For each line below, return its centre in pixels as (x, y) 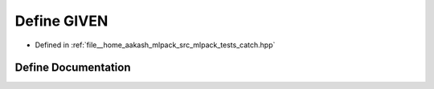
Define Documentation (73, 68)
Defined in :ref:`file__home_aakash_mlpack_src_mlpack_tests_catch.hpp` (155, 45)
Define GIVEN (61, 21)
